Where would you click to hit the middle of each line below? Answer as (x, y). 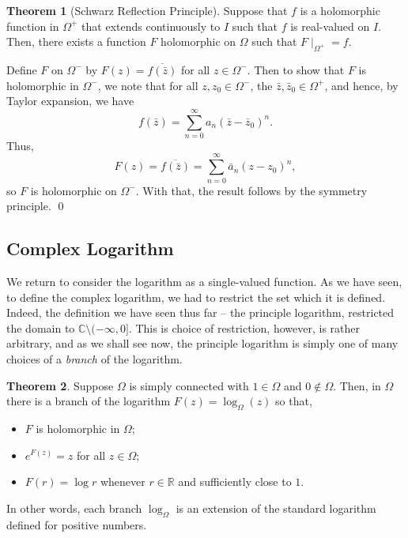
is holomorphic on (74, 190)
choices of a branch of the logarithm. (94, 358)
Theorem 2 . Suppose (60, 385)
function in (33, 26)
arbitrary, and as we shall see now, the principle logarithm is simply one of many (202, 343)
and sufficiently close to (235, 482)
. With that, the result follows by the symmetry (251, 190)
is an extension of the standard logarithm (276, 508)
